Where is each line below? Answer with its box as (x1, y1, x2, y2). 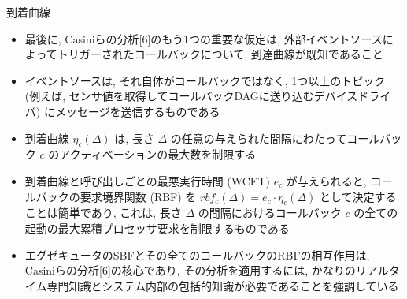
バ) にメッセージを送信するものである (24, 103, 220, 119)
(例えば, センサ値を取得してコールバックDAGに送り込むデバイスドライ (24, 88, 391, 104)
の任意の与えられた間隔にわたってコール (170, 129, 380, 146)
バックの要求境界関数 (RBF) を (35, 188, 197, 204)
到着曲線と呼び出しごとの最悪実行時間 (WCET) (24, 172, 270, 189)
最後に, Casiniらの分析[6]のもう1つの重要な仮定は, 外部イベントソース (24, 30, 383, 47)
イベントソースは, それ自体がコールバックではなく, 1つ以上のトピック (24, 72, 386, 88)
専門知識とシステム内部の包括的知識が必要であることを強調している (46, 277, 399, 293)
